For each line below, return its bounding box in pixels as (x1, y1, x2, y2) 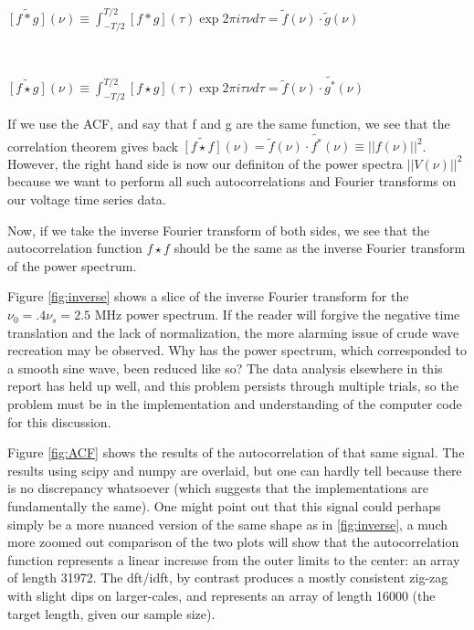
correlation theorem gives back (7, 136, 178, 155)
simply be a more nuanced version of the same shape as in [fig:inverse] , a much (7, 514, 448, 533)
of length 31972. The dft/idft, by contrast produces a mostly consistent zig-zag (7, 568, 448, 587)
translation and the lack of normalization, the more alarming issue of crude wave (7, 322, 459, 341)
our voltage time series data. (7, 190, 166, 209)
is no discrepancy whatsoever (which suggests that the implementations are (7, 478, 429, 498)
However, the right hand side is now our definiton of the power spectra (7, 153, 403, 173)
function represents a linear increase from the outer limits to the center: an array (7, 550, 460, 569)
